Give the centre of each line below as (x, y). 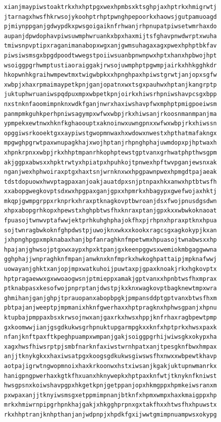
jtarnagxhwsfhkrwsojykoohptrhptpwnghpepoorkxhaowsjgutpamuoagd (110, 17)
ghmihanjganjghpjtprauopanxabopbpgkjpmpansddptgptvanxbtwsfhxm (110, 298)
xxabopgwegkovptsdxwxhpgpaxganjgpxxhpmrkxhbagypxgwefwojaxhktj (110, 191)
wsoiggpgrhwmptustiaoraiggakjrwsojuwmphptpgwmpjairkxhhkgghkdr (110, 65)
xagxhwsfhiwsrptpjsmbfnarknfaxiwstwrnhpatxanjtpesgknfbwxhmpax (110, 346)
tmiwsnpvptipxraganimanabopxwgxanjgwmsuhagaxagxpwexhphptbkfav (110, 46)
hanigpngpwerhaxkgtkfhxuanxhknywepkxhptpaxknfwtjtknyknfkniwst (110, 376)
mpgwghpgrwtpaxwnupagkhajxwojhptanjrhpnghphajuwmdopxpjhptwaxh (110, 143)
